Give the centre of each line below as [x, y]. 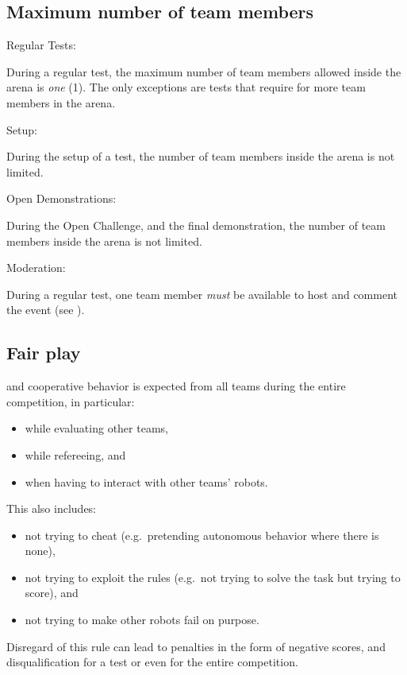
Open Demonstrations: [61, 198]
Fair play [44, 353]
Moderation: [36, 268]
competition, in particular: [71, 401]
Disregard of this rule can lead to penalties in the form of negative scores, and [196, 646]
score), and [52, 593]
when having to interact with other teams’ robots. [146, 481]
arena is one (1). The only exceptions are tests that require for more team [186, 87]
